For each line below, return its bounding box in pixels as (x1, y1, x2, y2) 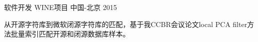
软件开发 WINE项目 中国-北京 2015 (4, 2, 117, 12)
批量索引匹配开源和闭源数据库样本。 (10, 28, 130, 39)
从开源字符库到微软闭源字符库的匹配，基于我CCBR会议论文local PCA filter (4, 18, 248, 29)
